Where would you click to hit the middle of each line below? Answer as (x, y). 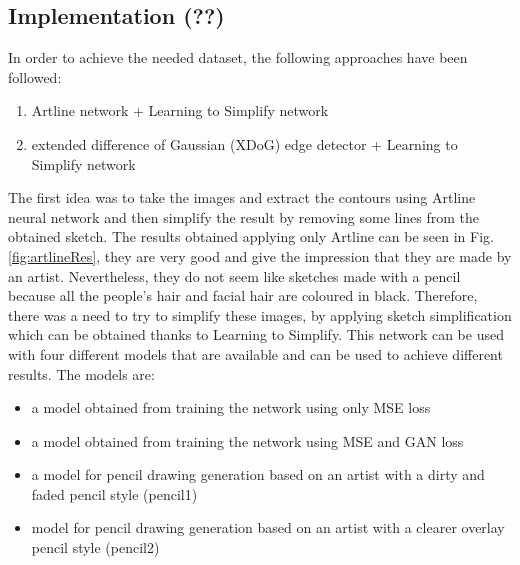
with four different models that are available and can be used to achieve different (255, 353)
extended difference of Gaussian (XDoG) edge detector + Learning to (244, 143)
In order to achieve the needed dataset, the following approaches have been (238, 57)
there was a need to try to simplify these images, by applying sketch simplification (260, 314)
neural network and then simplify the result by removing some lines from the (244, 216)
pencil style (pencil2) (95, 547)
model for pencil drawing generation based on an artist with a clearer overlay (268, 527)
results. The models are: (81, 373)
